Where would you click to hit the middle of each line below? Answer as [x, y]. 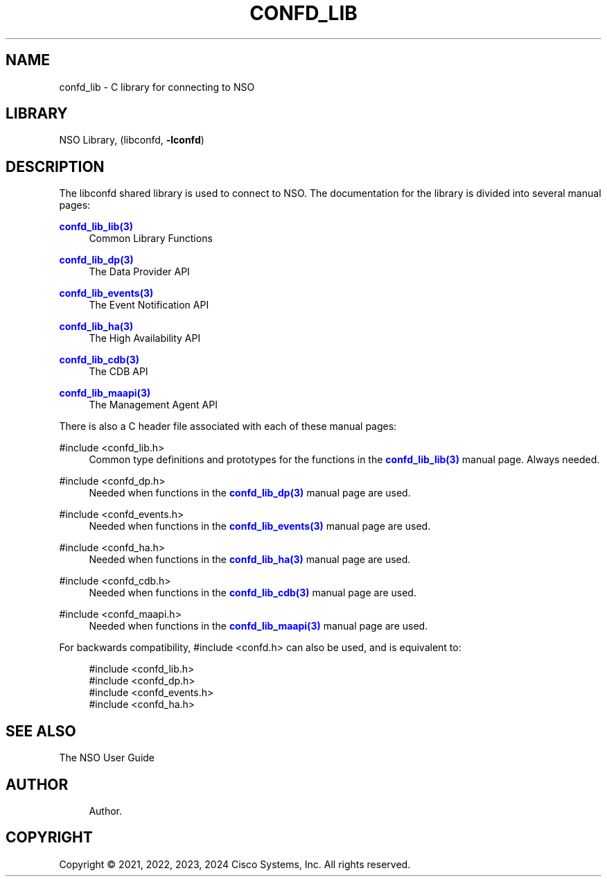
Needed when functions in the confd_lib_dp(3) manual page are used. [250, 493]
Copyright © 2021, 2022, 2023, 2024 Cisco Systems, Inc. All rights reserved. [235, 864]
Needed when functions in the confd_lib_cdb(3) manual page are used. [253, 593]
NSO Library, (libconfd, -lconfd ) [132, 140]
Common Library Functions [151, 239]
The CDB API [118, 372]
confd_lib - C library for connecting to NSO [157, 87]
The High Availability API [145, 338]
